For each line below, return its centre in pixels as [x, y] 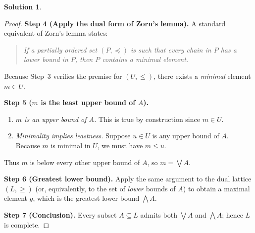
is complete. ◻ [27, 224]
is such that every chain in [171, 49]
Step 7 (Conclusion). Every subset [60, 214]
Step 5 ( [18, 102]
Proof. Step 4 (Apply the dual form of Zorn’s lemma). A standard [115, 23]
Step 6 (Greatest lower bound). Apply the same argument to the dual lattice [128, 179]
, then [84, 59]
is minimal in [71, 145]
